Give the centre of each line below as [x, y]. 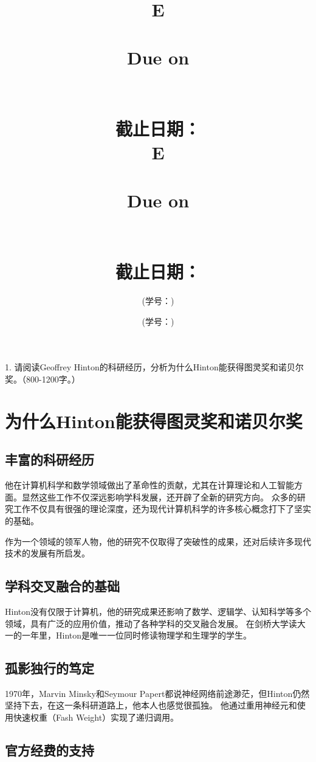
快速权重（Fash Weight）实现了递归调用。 [96, 717]
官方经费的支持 [50, 750]
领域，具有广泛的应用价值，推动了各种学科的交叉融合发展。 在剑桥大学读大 [155, 623]
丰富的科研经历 [50, 459]
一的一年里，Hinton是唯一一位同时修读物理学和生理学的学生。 [129, 635]
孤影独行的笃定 [50, 668]
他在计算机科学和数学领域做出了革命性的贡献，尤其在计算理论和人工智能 [149, 485]
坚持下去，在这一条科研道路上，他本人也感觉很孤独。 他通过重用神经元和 [151, 705]
